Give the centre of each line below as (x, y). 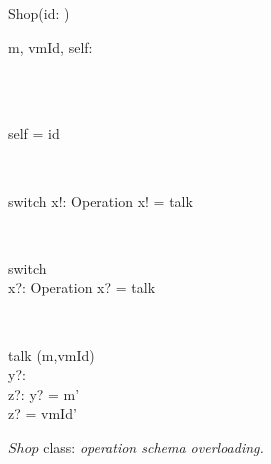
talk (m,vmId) (51, 354)
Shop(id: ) (39, 13)
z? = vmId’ (42, 413)
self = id (34, 133)
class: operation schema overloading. (153, 446)
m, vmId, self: (50, 46)
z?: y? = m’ (44, 393)
